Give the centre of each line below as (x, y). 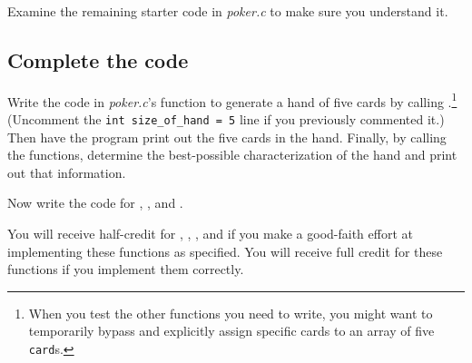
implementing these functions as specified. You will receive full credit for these (225, 251)
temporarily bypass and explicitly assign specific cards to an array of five (231, 331)
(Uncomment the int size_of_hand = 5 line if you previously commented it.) (226, 119)
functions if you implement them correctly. (126, 269)
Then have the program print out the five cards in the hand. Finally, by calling (227, 137)
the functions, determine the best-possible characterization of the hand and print (232, 155)
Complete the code (98, 59)
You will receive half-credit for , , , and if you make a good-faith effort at (210, 234)
